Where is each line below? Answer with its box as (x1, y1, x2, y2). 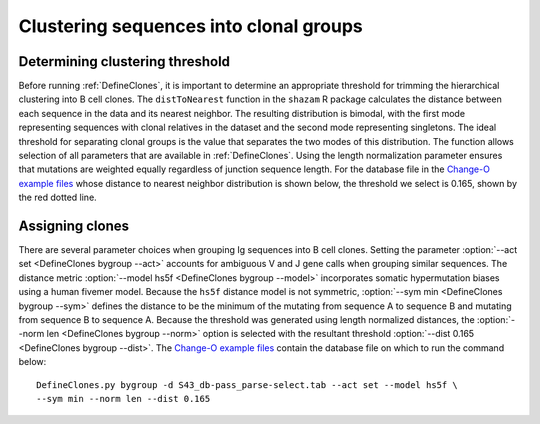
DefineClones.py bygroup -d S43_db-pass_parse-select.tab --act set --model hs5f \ (36, 379, 459, 390)
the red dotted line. (18, 191, 97, 204)
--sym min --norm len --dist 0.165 (36, 393, 211, 404)
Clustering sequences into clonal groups (18, 15, 364, 37)
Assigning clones (18, 218, 130, 234)
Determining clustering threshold (18, 53, 230, 70)
